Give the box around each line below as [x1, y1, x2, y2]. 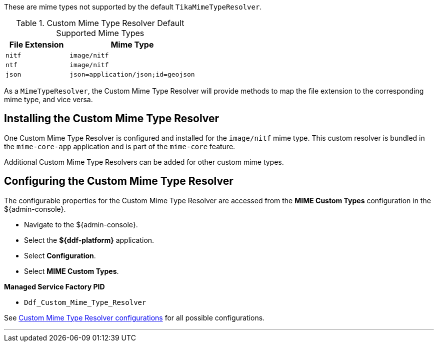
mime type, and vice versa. [4, 95, 93, 104]
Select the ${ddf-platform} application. [24, 235, 154, 244]
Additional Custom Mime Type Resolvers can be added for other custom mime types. [4, 157, 284, 166]
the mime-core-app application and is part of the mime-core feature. [4, 142, 235, 151]
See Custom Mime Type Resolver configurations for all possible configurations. [4, 313, 265, 322]
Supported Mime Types [56, 28, 144, 38]
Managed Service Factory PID [4, 282, 105, 291]
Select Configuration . [24, 251, 96, 260]
